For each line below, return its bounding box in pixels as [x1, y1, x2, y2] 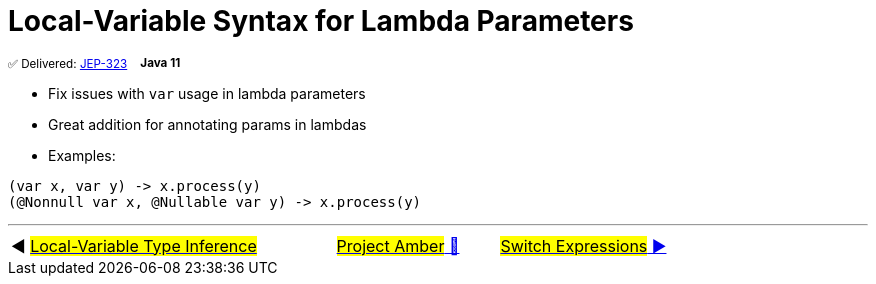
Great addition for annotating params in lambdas [48, 115, 367, 133]
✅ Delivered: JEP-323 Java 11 [8, 56, 181, 71]
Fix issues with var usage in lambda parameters [48, 84, 366, 102]
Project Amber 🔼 [336, 235, 460, 256]
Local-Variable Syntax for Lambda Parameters [8, 4, 634, 38]
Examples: [48, 146, 116, 164]
